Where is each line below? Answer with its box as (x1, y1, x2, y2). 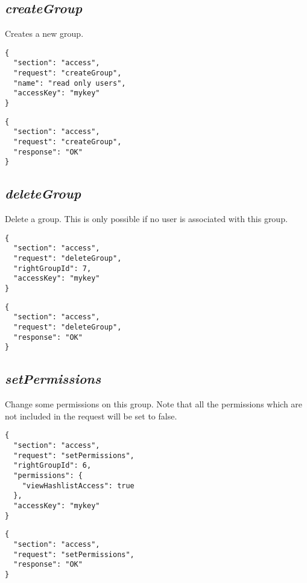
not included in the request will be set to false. (5, 409, 177, 422)
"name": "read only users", (13, 78, 126, 88)
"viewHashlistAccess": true (22, 481, 135, 490)
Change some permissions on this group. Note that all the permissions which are (5, 398, 303, 410)
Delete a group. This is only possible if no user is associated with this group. (5, 212, 288, 225)
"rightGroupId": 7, (13, 264, 92, 273)
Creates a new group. (5, 27, 84, 40)
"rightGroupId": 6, (13, 461, 92, 470)
